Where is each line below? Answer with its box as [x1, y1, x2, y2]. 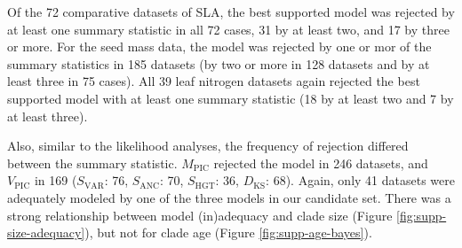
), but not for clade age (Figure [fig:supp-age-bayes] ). [84, 223, 372, 242]
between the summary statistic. [7, 153, 178, 172]
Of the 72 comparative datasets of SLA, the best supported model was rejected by [7, 3, 455, 20]
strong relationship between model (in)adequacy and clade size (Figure [7, 205, 393, 224]
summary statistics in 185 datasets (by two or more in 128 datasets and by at [7, 54, 430, 73]
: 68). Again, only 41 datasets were [266, 171, 455, 190]
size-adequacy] [7, 223, 85, 242]
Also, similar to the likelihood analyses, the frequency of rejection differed [7, 136, 409, 155]
